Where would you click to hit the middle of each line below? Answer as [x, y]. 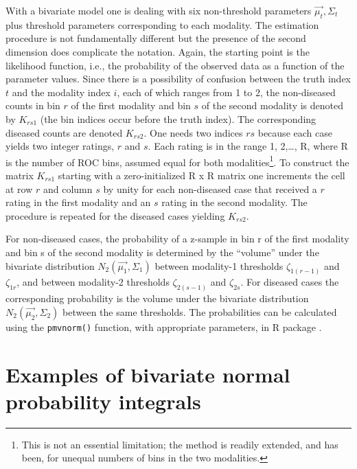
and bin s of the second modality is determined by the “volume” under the [162, 252]
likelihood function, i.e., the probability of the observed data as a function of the [175, 65]
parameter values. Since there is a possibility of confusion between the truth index [178, 79]
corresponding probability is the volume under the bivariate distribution [157, 298]
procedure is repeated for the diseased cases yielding [115, 215]
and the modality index [61, 92]
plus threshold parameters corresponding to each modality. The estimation [162, 24]
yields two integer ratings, [60, 146]
